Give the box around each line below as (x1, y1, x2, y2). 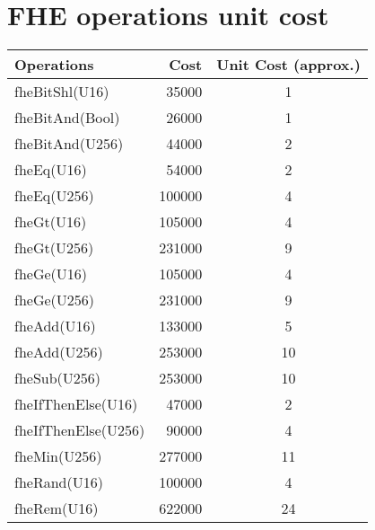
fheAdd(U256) (14, 341, 103, 363)
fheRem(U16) (14, 498, 99, 519)
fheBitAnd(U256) (14, 133, 124, 155)
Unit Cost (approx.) (216, 54, 361, 75)
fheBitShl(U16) (14, 81, 109, 102)
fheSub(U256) (14, 367, 101, 389)
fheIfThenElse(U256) (14, 420, 145, 441)
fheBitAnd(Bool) (14, 107, 120, 128)
